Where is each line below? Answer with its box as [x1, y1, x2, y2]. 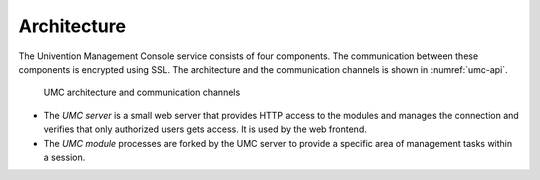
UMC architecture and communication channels [43, 86, 241, 99]
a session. [43, 151, 86, 163]
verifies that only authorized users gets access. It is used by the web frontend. [43, 123, 367, 135]
